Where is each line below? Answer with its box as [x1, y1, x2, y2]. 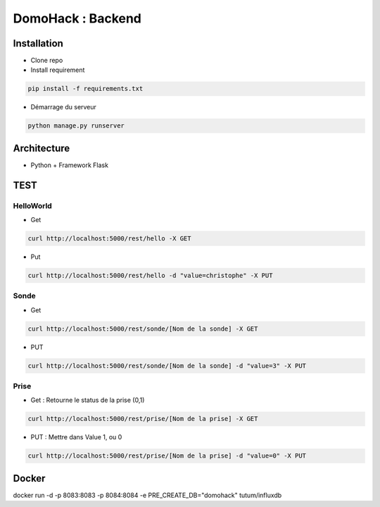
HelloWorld [13, 201, 52, 211]
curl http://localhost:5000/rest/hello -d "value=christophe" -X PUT [27, 271, 273, 280]
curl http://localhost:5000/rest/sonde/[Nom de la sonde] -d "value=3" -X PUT [27, 362, 306, 369]
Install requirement [30, 66, 85, 74]
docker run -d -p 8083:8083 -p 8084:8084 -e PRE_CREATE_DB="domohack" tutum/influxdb [13, 491, 282, 499]
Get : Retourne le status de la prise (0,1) [30, 396, 145, 405]
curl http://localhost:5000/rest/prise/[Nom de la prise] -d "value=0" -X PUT [27, 452, 306, 460]
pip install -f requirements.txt [27, 85, 144, 93]
